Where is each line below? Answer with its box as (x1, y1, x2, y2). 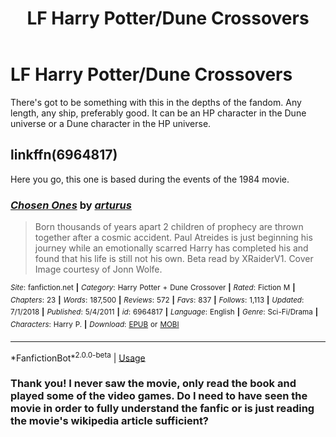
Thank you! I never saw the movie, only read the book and (10, 377, 297, 391)
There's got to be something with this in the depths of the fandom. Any (10, 96, 302, 108)
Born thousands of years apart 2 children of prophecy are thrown (34, 221, 304, 233)
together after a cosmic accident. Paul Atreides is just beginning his (34, 232, 313, 244)
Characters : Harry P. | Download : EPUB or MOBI (10, 320, 180, 330)
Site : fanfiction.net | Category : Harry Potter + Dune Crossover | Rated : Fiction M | (10, 283, 296, 293)
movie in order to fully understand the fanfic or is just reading (10, 402, 315, 416)
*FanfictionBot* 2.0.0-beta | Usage (10, 350, 146, 364)
